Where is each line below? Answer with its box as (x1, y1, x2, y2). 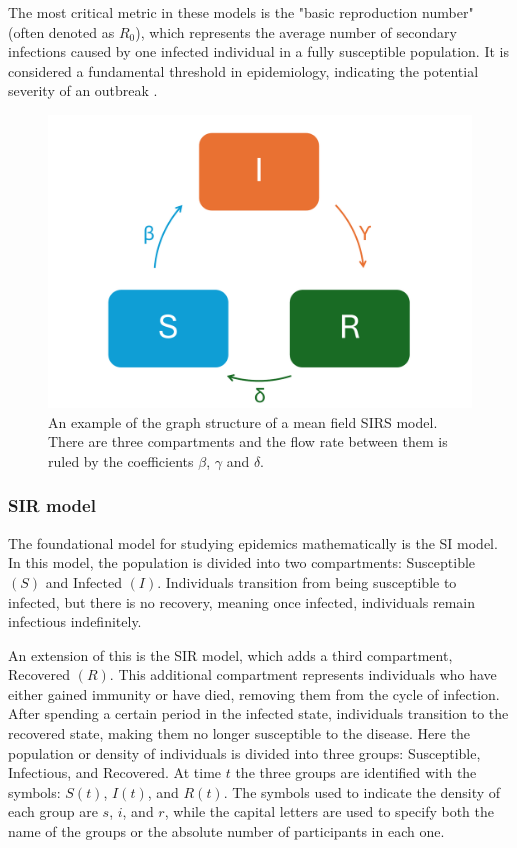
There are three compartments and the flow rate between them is (48, 431, 448, 452)
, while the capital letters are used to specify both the (164, 801, 494, 822)
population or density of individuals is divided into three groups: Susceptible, (8, 742, 481, 763)
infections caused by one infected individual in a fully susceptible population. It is (8, 41, 509, 62)
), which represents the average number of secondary (135, 21, 457, 42)
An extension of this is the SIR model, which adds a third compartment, (8, 644, 453, 665)
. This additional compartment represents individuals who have (109, 664, 497, 685)
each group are (8, 801, 98, 822)
